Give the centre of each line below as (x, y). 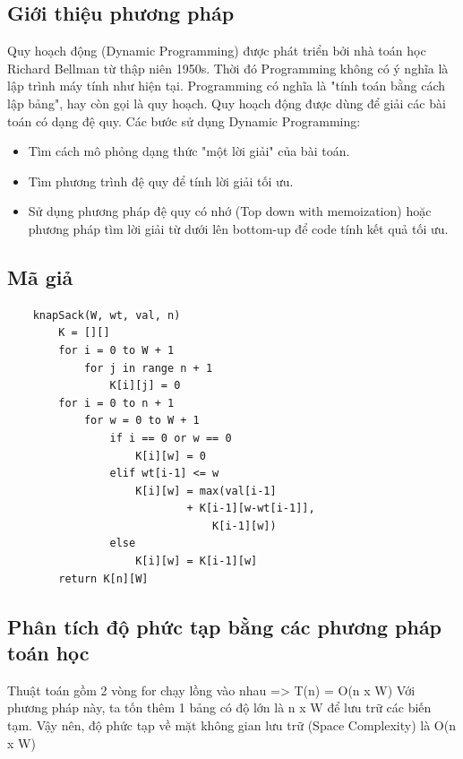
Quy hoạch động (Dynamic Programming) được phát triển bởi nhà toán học (217, 51)
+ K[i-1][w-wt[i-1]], (251, 509)
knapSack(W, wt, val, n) (107, 315)
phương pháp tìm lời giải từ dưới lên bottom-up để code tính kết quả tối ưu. (238, 228)
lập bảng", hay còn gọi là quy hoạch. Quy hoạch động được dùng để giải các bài (227, 103)
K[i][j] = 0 (145, 386)
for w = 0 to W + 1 (141, 421)
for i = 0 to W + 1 (116, 350)
